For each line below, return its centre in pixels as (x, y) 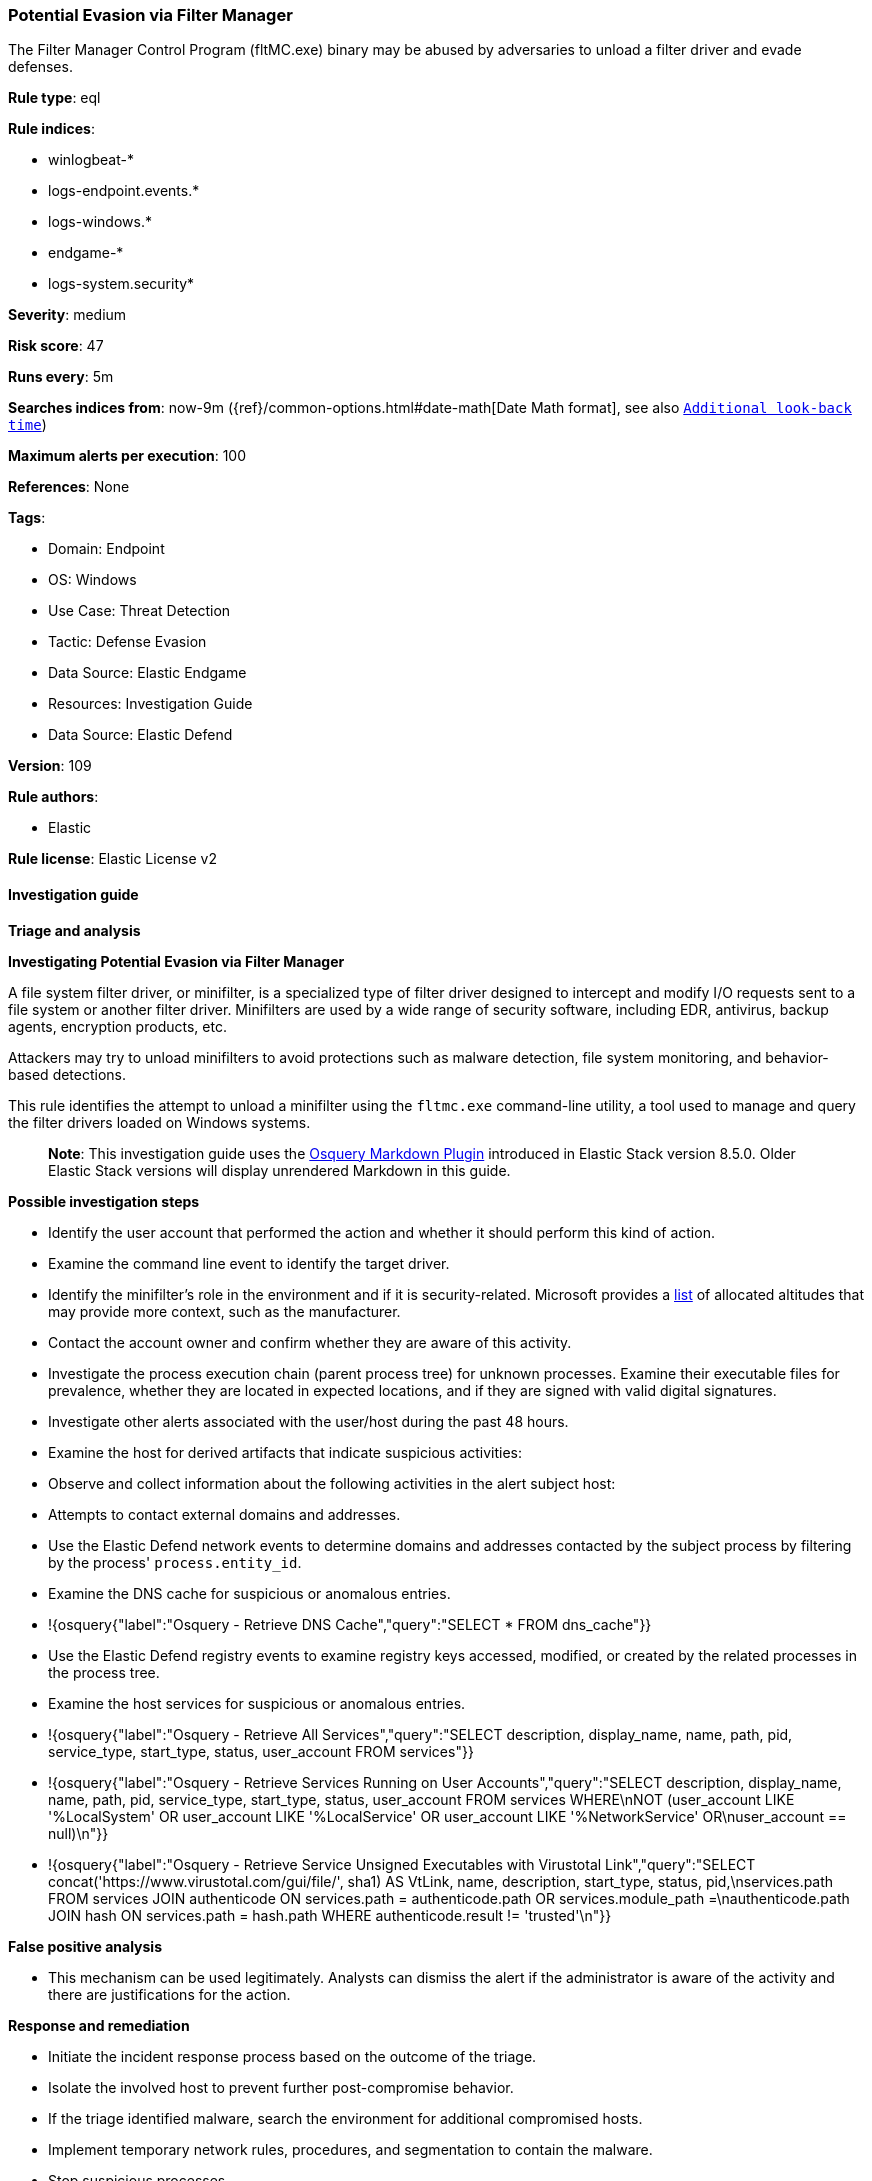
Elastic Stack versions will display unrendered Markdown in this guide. (279, 1170)
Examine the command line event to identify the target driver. (249, 1263)
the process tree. (104, 1672)
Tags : (27, 518)
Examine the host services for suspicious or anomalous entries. (257, 1703)
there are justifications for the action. (169, 1994)
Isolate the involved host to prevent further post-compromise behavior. (281, 2087)
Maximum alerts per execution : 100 (127, 456)
